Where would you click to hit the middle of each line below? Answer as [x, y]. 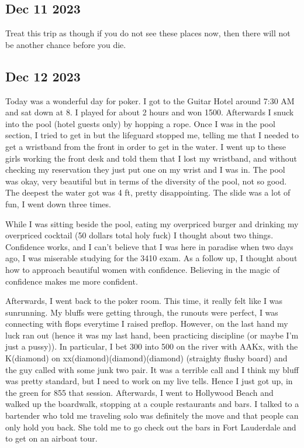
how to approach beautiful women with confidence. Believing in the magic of [143, 269]
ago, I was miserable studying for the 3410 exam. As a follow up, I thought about [151, 258]
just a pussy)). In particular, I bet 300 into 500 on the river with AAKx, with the [152, 346]
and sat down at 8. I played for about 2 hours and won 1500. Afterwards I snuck [150, 112]
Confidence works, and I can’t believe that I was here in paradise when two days [149, 246]
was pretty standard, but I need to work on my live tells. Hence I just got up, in [149, 381]
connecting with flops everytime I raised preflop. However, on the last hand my [147, 324]
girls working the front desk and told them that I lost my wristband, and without [151, 158]
